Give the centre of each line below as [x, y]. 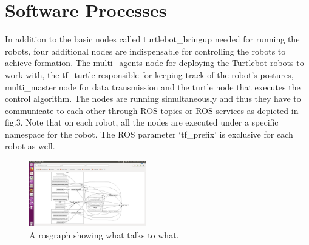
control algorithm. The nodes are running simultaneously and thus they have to [153, 99]
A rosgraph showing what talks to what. [104, 234]
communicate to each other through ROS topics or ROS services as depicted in [152, 110]
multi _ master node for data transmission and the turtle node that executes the [153, 86]
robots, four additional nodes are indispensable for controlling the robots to [145, 51]
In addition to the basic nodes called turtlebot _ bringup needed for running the [152, 39]
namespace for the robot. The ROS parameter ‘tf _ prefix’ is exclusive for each [149, 134]
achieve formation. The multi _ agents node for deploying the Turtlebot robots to [154, 63]
